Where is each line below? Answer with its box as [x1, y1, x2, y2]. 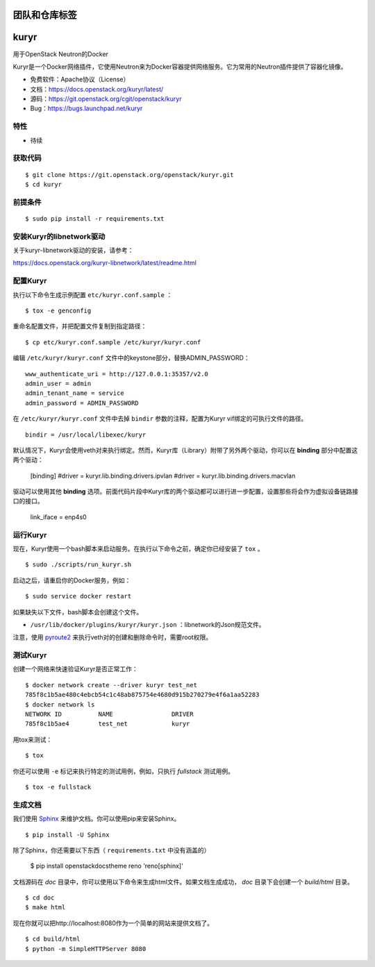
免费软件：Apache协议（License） [30, 75, 130, 83]
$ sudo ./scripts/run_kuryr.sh [25, 561, 132, 569]
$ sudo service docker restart [25, 592, 132, 600]
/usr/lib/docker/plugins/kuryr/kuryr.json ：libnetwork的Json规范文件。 [30, 620, 265, 628]
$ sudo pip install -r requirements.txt [25, 215, 165, 222]
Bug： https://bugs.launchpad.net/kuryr [30, 104, 143, 112]
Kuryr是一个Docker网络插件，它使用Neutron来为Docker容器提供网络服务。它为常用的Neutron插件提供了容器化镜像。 [12, 62, 347, 71]
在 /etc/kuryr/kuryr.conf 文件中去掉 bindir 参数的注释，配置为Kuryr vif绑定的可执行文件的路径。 [12, 414, 308, 423]
